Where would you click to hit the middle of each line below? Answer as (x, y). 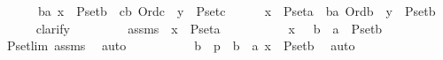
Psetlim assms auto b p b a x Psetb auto (181, 45)
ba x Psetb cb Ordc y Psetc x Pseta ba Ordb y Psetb (237, 11)
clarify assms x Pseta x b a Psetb (209, 28)
